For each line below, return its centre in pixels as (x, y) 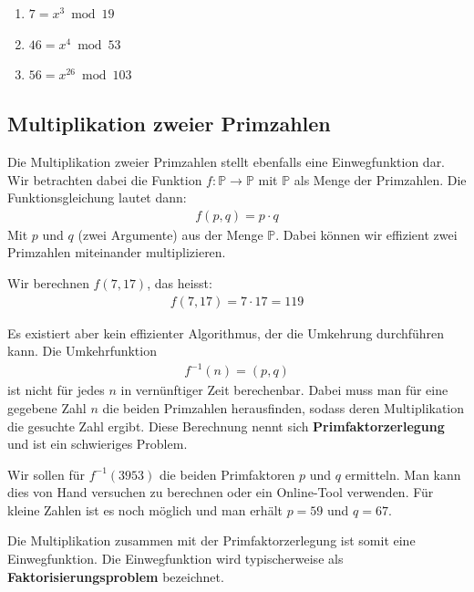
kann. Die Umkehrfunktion (82, 351)
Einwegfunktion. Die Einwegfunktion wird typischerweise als (175, 559)
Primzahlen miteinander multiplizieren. (117, 252)
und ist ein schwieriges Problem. (98, 444)
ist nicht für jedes (56, 390)
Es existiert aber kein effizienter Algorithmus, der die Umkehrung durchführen (226, 332)
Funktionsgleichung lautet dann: (97, 197)
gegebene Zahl (47, 407)
